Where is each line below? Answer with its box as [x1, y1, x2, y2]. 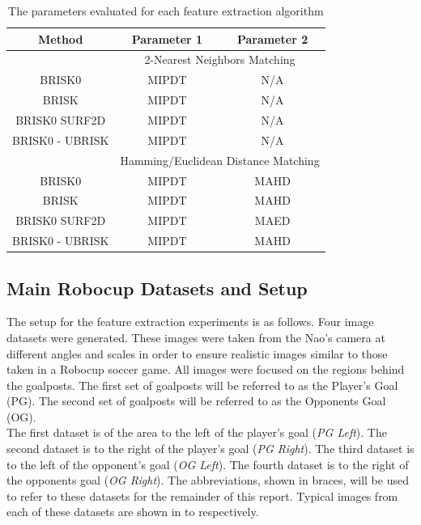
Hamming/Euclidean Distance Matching [120, 151, 320, 168]
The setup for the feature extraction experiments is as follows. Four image [6, 313, 374, 330]
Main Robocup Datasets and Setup [6, 275, 308, 300]
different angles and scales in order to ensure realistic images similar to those [6, 345, 388, 362]
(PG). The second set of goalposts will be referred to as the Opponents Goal [6, 392, 386, 409]
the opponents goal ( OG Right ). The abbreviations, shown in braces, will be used [6, 472, 409, 489]
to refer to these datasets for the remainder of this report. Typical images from [6, 487, 398, 504]
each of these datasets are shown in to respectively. [6, 503, 259, 520]
